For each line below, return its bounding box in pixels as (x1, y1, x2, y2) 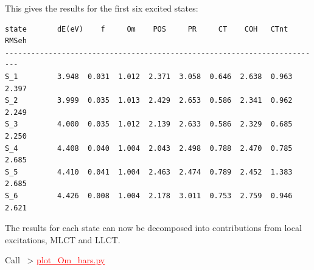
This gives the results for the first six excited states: (5, 2, 198, 14)
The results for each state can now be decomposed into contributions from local (5, 221, 302, 234)
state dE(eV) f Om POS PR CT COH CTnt (5, 24, 288, 33)
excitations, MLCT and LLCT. (5, 233, 120, 246)
